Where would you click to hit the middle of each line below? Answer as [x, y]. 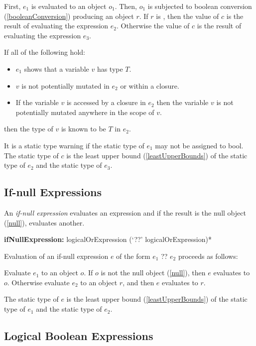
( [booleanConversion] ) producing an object [69, 16]
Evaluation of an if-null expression [56, 256]
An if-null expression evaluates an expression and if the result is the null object [125, 212]
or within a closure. [150, 85]
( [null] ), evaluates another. [44, 222]
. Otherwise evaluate [38, 282]
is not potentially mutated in [65, 85]
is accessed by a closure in [106, 102]
